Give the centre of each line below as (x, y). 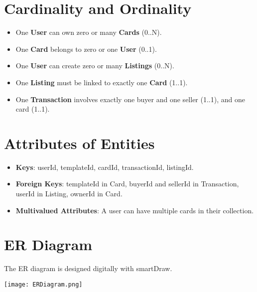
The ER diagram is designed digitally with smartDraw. (88, 268)
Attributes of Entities (79, 143)
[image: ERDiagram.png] (43, 284)
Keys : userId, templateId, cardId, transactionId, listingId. (105, 167)
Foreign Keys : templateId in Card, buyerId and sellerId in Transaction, (127, 184)
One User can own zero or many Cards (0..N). (89, 32)
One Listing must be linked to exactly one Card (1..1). (102, 82)
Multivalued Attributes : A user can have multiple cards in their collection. (135, 210)
